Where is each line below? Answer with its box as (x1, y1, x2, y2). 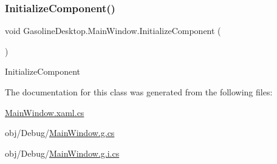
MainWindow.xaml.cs (5, 106, 84, 118)
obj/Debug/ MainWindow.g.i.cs (5, 146, 120, 159)
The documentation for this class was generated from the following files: (5, 86, 273, 98)
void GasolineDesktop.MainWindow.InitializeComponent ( (5, 24, 221, 37)
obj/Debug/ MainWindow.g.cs (5, 126, 115, 139)
